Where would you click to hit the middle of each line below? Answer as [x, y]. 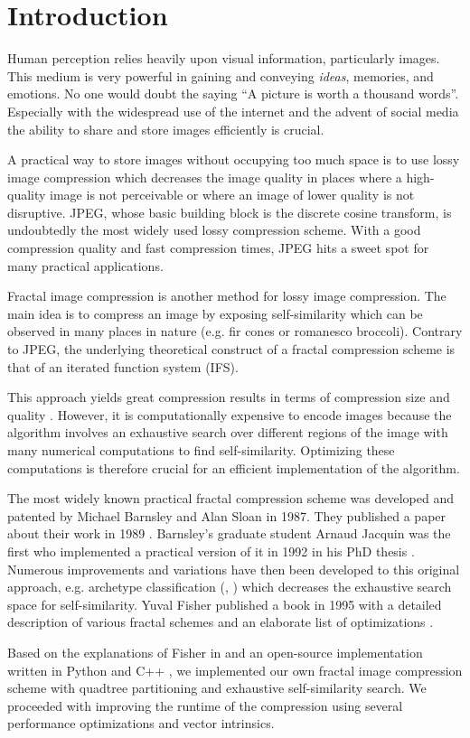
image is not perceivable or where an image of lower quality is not [232, 195]
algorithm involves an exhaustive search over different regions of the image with [228, 432]
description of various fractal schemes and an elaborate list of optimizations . [221, 622]
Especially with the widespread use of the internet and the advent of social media [233, 111]
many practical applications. [85, 265]
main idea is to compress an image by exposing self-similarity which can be [215, 313]
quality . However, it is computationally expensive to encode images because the [230, 414]
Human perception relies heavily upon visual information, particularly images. [224, 58]
